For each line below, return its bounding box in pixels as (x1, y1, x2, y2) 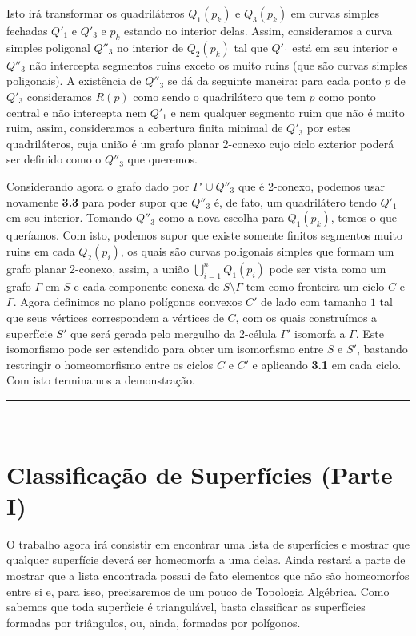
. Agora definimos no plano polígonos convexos (13, 293, 242, 310)
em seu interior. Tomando (6, 209, 133, 226)
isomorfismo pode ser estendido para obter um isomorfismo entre (6, 340, 324, 357)
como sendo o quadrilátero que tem (133, 87, 306, 104)
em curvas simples (290, 5, 380, 21)
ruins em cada (6, 242, 75, 259)
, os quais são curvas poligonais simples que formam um (120, 242, 394, 259)
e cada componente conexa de (74, 277, 220, 294)
